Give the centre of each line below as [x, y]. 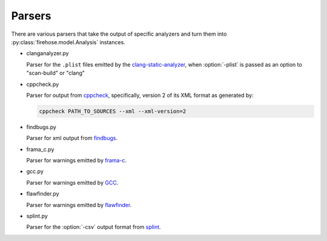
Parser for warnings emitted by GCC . [72, 182]
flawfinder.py [43, 194]
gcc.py [35, 171]
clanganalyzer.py [48, 53]
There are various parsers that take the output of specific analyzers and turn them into [119, 34]
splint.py [37, 216]
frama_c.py [40, 149]
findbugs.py [41, 127]
